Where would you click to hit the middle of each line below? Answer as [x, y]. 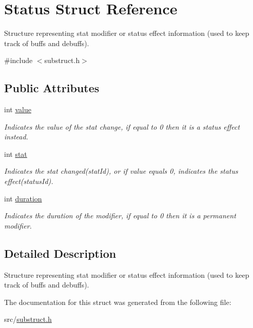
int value [18, 109]
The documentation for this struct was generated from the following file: [118, 302]
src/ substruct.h [28, 319]
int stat [16, 153]
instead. [16, 137]
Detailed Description [60, 253]
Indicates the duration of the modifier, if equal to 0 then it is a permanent [120, 216]
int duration [23, 198]
